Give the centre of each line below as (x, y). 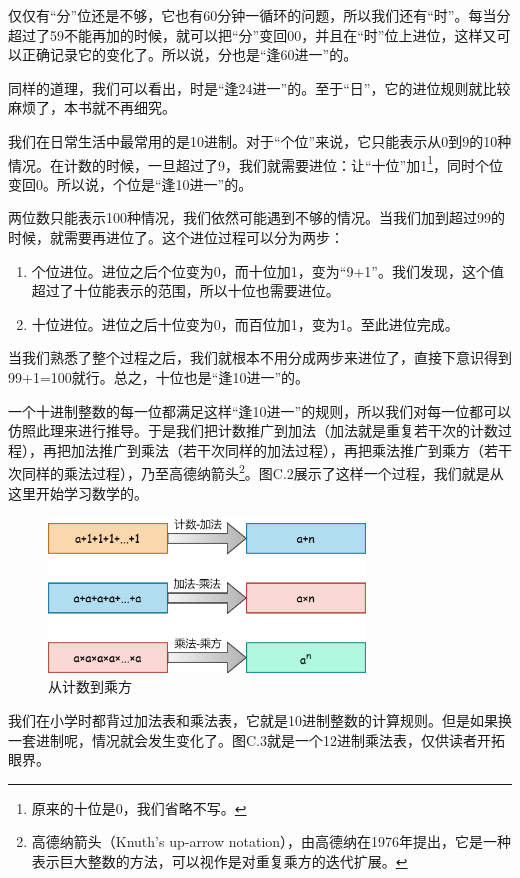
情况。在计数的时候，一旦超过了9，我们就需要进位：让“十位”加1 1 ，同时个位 (256, 163)
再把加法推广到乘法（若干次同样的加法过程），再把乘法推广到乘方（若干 (277, 449)
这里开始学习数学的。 (78, 492)
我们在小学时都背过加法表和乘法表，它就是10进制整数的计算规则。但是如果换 (260, 719)
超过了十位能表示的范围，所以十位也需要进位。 (185, 290)
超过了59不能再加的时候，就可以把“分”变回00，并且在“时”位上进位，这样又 (252, 34)
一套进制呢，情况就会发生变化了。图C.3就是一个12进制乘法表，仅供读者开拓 (256, 739)
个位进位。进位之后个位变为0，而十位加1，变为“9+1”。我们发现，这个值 (267, 270)
